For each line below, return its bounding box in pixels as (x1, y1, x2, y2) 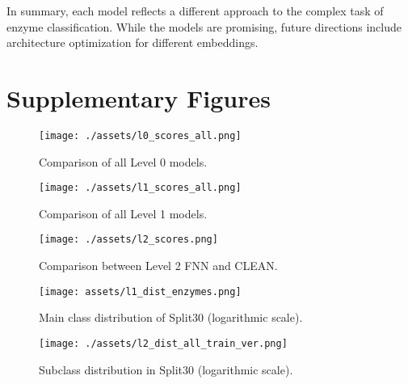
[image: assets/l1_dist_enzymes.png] (39, 285, 242, 297)
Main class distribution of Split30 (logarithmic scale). (39, 309, 303, 326)
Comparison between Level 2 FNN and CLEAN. (39, 257, 278, 274)
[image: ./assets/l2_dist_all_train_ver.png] (39, 337, 288, 349)
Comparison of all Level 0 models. (39, 153, 208, 170)
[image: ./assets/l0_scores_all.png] (39, 129, 242, 141)
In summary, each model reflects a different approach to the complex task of (6, 2, 384, 19)
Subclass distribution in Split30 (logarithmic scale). (39, 361, 293, 378)
